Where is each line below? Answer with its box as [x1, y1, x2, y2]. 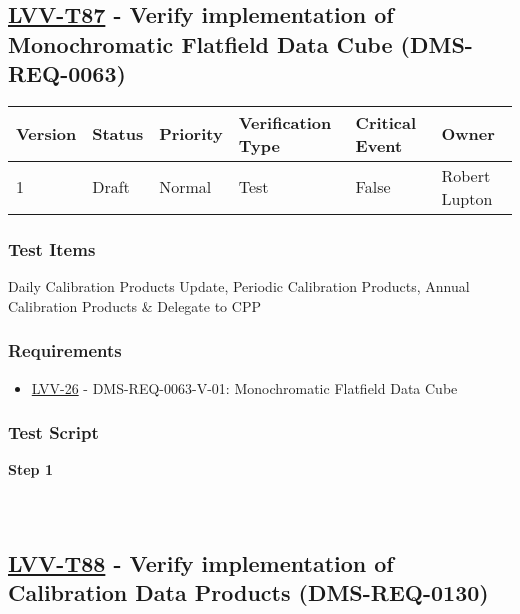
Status [92, 122, 144, 146]
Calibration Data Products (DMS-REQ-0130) [8, 576, 489, 607]
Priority [159, 122, 223, 146]
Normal [159, 175, 212, 199]
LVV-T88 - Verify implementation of [8, 547, 394, 578]
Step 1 [8, 459, 53, 480]
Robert [441, 163, 491, 187]
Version [16, 122, 77, 146]
